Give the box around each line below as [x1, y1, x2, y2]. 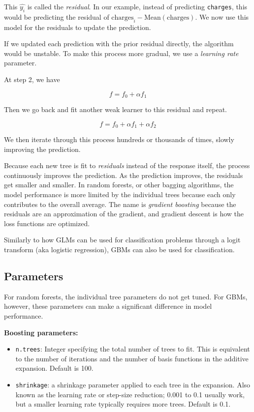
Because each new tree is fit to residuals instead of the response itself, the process [4, 160, 250, 171]
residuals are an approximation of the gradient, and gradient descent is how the [4, 208, 244, 219]
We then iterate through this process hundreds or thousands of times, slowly [4, 134, 234, 145]
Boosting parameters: [4, 327, 78, 337]
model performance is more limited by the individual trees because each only [4, 189, 236, 200]
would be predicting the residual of [4, 11, 109, 22]
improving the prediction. [4, 144, 81, 154]
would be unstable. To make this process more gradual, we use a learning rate [4, 48, 239, 58]
